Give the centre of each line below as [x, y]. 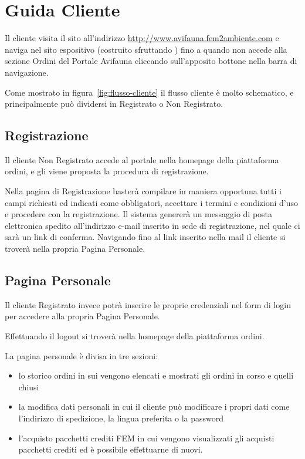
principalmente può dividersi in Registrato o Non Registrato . [114, 104]
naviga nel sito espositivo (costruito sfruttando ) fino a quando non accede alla [146, 49]
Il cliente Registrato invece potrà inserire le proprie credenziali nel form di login [148, 304]
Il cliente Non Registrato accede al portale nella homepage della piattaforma [142, 159]
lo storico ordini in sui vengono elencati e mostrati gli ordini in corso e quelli [156, 375]
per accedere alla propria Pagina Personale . [82, 316]
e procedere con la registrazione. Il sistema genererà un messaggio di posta [139, 214]
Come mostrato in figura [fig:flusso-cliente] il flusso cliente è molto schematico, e [149, 92]
